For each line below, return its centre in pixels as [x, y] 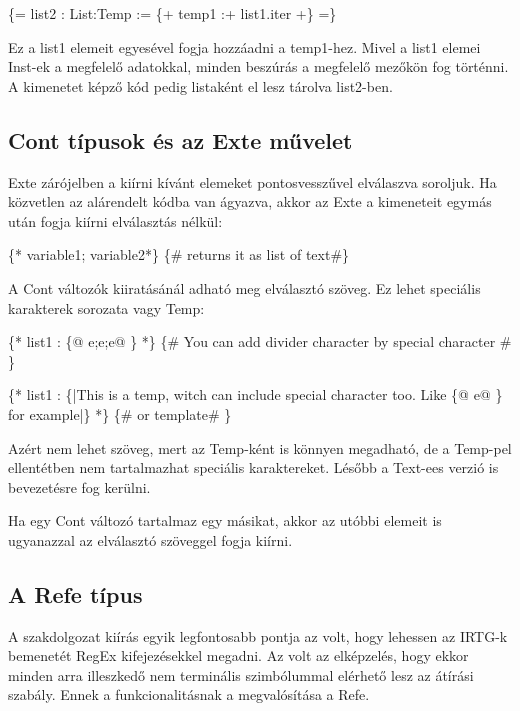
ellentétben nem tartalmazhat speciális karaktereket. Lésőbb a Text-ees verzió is [253, 467]
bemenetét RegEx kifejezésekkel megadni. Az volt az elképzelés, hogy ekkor [238, 655]
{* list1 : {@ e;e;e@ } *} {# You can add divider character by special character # [260, 341]
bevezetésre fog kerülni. [79, 486]
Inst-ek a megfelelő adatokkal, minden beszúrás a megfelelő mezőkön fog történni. [258, 66]
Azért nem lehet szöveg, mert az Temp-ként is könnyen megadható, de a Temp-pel [260, 447]
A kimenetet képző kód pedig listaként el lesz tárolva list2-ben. [200, 85]
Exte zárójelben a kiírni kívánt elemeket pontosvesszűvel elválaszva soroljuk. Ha [252, 181]
